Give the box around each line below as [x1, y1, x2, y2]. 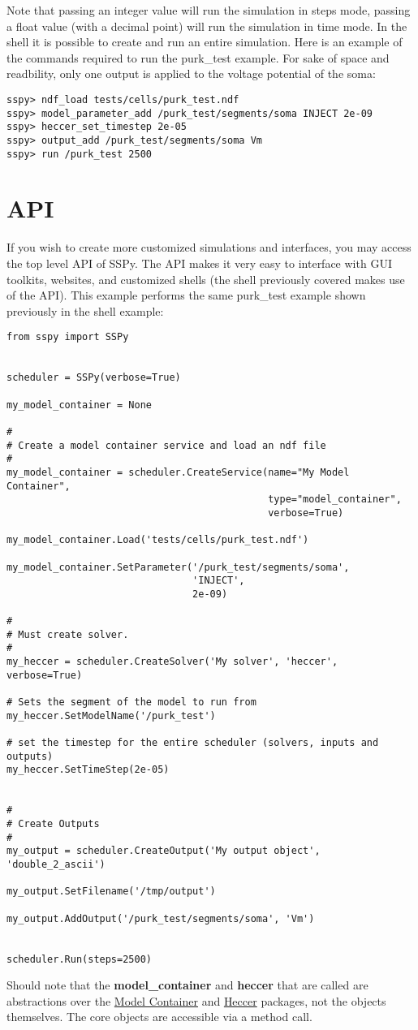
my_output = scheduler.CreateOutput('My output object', [6, 845, 321, 857]
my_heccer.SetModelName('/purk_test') [6, 709, 216, 722]
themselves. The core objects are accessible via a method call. [6, 1008, 312, 1025]
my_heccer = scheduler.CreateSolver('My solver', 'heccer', [6, 656, 338, 668]
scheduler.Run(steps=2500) [6, 953, 152, 965]
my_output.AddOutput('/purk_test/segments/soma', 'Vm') [6, 912, 315, 924]
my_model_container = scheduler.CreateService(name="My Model [6, 466, 350, 478]
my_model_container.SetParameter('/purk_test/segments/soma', [6, 561, 350, 573]
